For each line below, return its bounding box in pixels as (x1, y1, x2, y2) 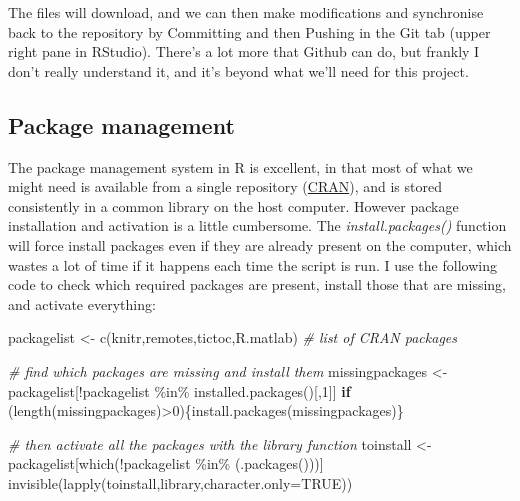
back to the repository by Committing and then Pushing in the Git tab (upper (8, 21, 491, 42)
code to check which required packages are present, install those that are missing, (8, 274, 506, 295)
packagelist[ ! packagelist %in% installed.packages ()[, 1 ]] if (8, 380, 351, 401)
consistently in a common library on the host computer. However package (8, 195, 459, 216)
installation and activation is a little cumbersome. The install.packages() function (8, 215, 507, 236)
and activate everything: (8, 293, 156, 314)
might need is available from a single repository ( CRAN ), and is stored (8, 176, 442, 197)
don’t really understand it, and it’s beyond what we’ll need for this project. (8, 60, 469, 81)
